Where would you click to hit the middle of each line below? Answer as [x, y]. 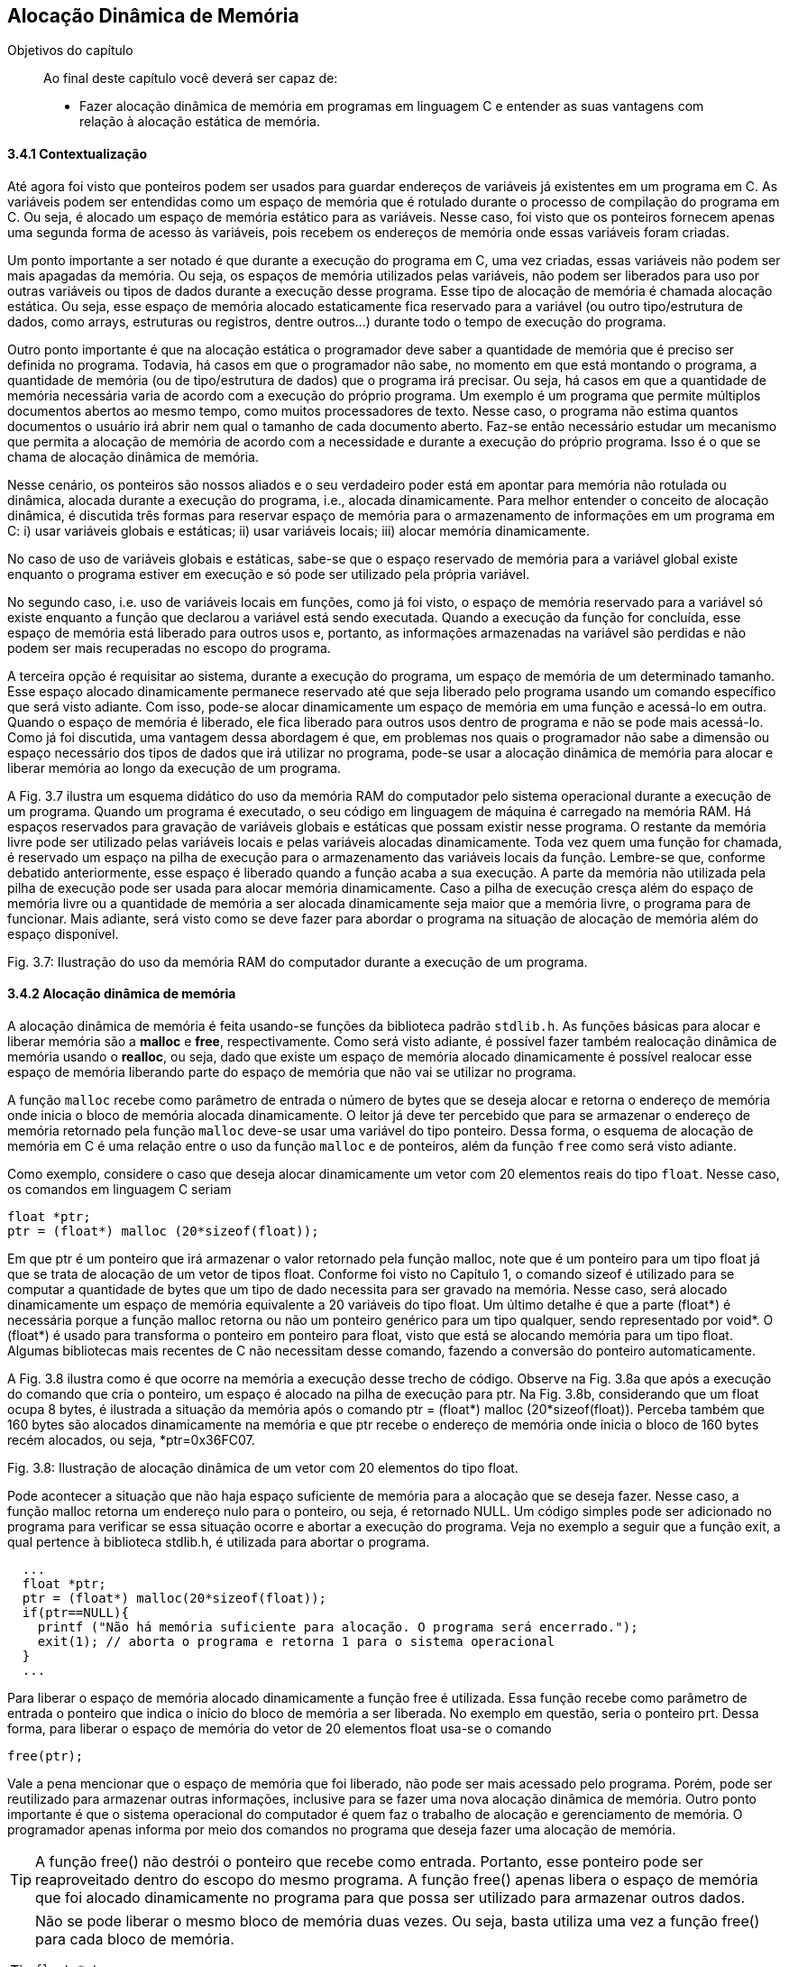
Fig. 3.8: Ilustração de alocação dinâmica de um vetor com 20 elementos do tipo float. [263, 1467]
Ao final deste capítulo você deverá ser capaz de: [191, 78]
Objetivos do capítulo [70, 51]
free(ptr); [46, 1756]
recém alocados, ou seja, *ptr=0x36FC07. [131, 1439]
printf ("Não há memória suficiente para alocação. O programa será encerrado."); [338, 1627]
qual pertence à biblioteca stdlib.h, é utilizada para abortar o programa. [219, 1541]
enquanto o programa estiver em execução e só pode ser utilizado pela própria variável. [269, 574]
